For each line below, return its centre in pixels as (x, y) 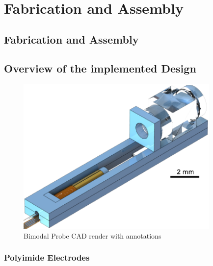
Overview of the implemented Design (100, 68)
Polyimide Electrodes (47, 257)
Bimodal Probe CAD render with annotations (93, 235)
